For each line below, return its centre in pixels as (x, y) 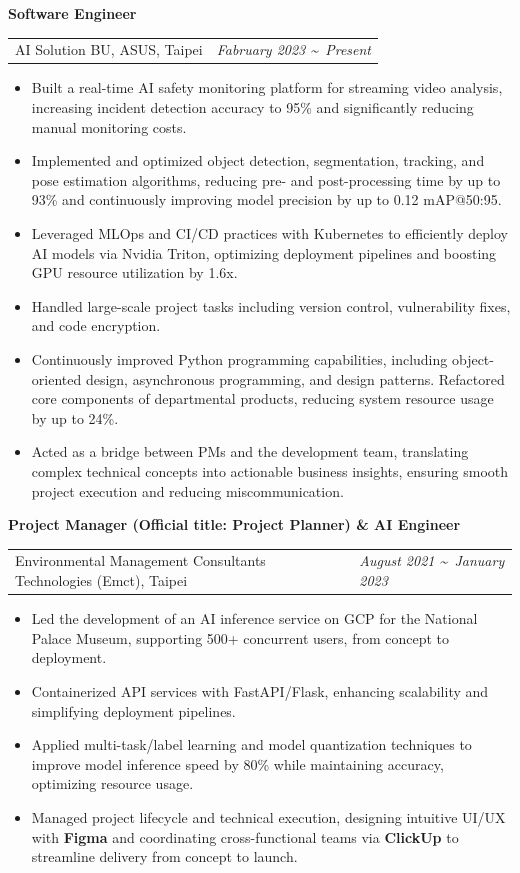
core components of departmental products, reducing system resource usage (262, 398)
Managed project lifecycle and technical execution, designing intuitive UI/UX (268, 816)
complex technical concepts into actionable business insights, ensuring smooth (270, 470)
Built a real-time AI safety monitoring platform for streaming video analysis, (267, 87)
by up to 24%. (75, 417)
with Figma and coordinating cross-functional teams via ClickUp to (245, 836)
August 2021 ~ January (432, 560)
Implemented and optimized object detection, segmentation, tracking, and (258, 160)
